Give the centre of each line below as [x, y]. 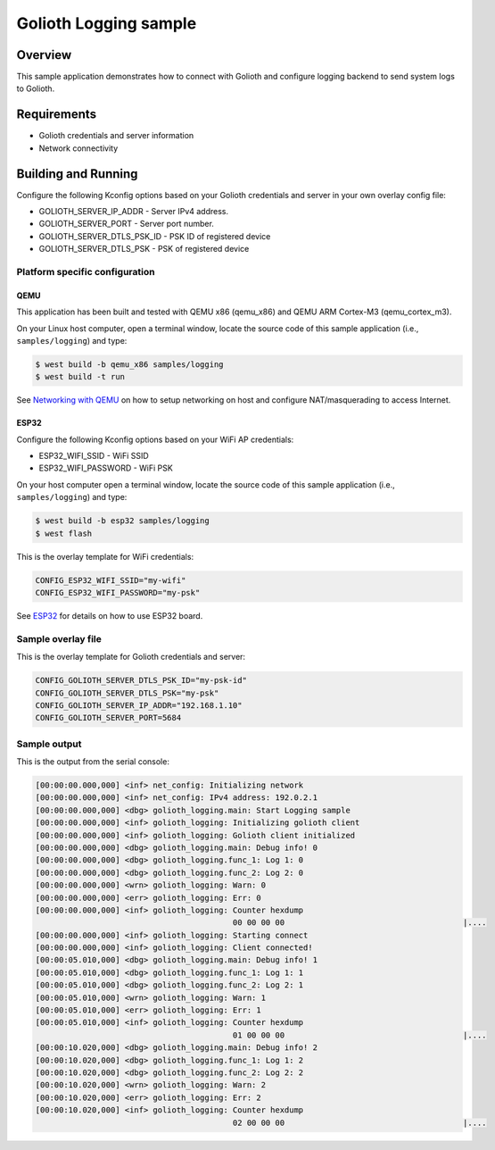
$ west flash [64, 533]
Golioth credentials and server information [116, 136]
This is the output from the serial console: [93, 762]
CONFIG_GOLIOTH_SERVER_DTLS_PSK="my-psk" [127, 693]
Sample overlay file [59, 638]
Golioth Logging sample [107, 23]
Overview [44, 55]
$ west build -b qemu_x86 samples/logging [129, 364]
